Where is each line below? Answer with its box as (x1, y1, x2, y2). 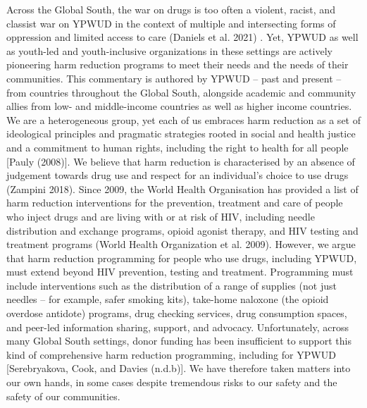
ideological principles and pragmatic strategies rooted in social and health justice (6, 126, 356, 141)
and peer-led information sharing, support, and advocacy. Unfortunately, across (6, 319, 349, 334)
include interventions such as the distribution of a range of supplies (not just (6, 278, 337, 292)
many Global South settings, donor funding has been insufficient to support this (6, 333, 352, 348)
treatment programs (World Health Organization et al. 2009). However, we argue (6, 237, 356, 252)
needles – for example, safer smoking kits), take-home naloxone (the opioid (6, 292, 329, 307)
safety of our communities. (6, 388, 120, 403)
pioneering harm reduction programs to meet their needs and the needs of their (6, 57, 349, 72)
